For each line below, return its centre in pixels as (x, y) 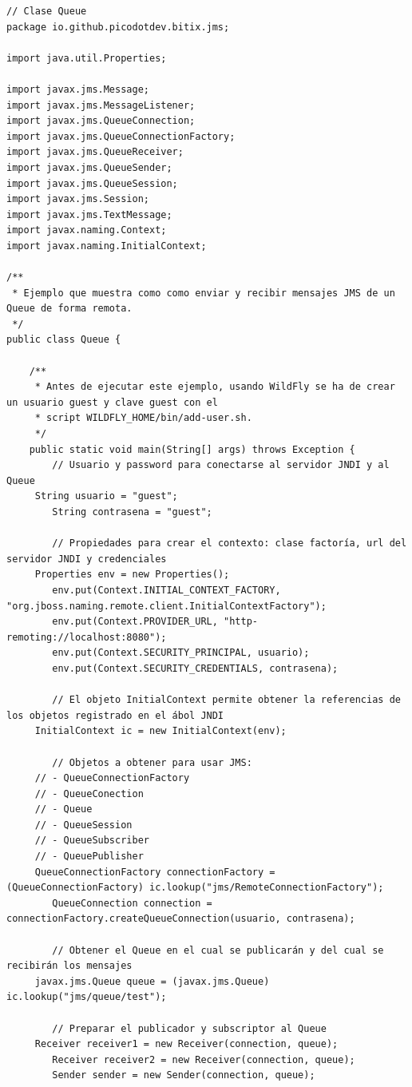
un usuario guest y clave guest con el (112, 402)
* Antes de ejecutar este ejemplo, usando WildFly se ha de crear (215, 387)
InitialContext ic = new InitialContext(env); (160, 731)
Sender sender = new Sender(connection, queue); (184, 1075)
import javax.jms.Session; (78, 199)
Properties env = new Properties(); (132, 575)
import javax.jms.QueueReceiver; (95, 152)
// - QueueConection (89, 793)
